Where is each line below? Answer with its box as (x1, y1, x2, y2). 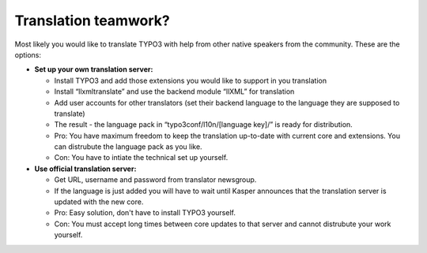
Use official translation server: (34, 164, 137, 173)
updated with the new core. (54, 197, 144, 206)
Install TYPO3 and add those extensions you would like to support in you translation (54, 76, 327, 85)
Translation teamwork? (14, 12, 170, 29)
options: (14, 50, 42, 59)
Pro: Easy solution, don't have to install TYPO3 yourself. (54, 208, 236, 218)
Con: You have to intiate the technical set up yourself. (54, 153, 229, 162)
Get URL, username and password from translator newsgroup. (54, 175, 257, 184)
